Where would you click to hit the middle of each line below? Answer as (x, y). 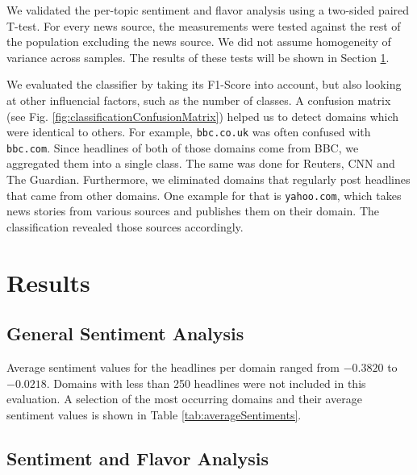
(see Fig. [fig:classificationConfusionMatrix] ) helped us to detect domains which (203, 116)
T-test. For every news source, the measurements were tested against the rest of (204, 25)
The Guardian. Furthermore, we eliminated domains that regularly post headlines (208, 179)
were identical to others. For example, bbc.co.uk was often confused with (189, 132)
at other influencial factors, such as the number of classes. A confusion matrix (199, 100)
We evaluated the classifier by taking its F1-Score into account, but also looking (204, 84)
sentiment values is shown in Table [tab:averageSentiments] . (154, 414)
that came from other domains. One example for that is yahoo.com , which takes (204, 195)
